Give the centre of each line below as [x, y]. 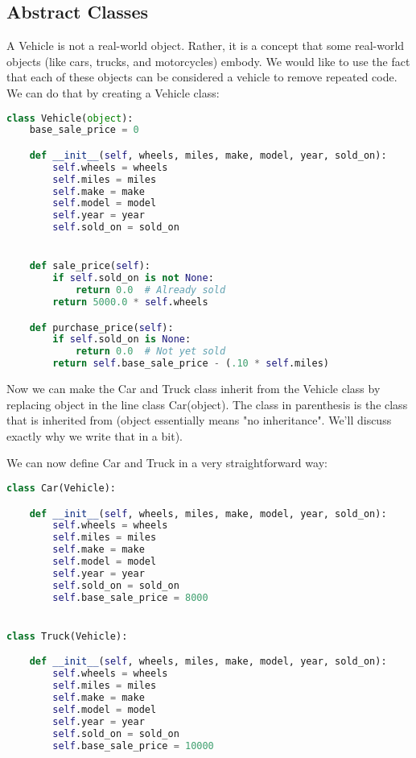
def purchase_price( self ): [101, 327]
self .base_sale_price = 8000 [130, 597]
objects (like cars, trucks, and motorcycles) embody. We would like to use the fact [208, 61]
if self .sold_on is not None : [133, 278]
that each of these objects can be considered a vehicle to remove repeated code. [202, 77]
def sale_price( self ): [90, 266]
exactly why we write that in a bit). [95, 435]
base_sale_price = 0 [84, 130]
